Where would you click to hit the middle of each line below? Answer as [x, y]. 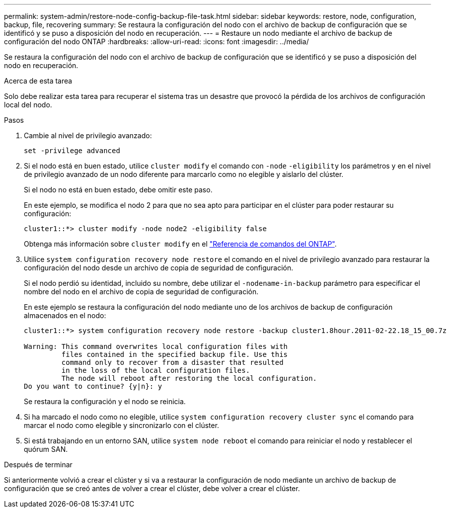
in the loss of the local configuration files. [156, 370]
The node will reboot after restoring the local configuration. [189, 378]
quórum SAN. [46, 449]
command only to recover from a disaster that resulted [172, 362]
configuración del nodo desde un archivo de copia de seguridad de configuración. [159, 268]
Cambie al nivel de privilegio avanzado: [88, 135]
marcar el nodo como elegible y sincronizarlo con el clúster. [122, 425]
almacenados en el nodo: [65, 315]
